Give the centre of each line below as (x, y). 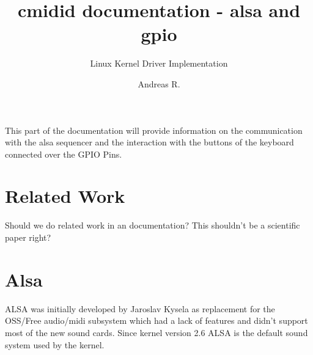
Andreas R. (159, 83)
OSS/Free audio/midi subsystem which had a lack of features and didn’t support (156, 320)
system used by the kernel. (55, 344)
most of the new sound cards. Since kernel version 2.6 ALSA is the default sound (156, 332)
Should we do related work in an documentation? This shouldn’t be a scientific (153, 225)
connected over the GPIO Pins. (64, 154)
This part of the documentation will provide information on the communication (154, 130)
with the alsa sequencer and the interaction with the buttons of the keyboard (149, 142)
